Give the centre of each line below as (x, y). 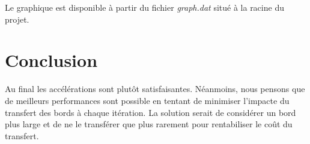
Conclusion (51, 60)
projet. (17, 19)
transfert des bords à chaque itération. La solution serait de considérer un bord (150, 112)
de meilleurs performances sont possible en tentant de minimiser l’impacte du (147, 100)
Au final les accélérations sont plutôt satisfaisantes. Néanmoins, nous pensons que (155, 89)
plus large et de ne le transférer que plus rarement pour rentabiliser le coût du (149, 124)
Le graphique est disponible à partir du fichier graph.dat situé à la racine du (144, 7)
